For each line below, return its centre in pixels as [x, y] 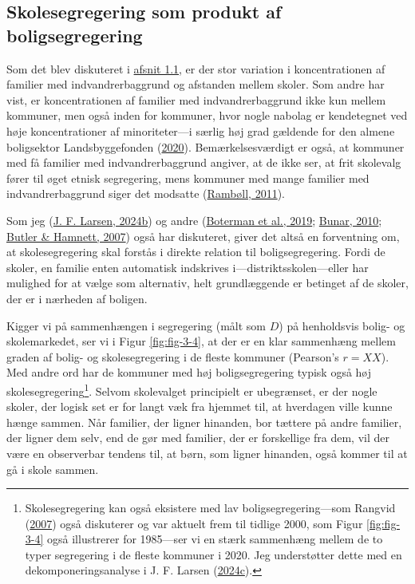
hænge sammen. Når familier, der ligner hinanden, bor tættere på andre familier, [204, 422]
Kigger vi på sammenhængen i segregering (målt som [136, 325]
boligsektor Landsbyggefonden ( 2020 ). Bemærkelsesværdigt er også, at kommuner [206, 146]
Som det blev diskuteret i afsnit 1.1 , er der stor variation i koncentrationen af [196, 68]
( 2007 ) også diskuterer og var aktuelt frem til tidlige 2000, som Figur [194, 523]
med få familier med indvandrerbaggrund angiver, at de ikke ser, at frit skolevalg [204, 162]
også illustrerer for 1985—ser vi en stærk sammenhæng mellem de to [215, 539]
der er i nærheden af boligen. [77, 298]
